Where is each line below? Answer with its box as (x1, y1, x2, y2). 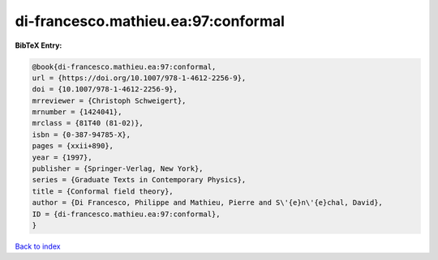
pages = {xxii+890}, (32, 142, 114, 151)
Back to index (15, 241, 61, 251)
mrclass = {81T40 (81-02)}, (32, 118, 144, 128)
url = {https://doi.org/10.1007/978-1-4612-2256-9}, (32, 73, 247, 83)
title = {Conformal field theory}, (32, 186, 174, 196)
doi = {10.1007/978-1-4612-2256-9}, (32, 85, 178, 94)
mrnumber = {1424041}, (32, 108, 122, 117)
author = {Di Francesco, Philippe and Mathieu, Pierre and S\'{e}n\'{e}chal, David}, (32, 198, 383, 207)
